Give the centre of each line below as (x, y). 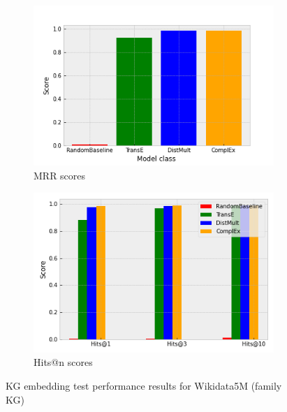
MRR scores (60, 175)
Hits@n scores (63, 362)
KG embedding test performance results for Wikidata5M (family (144, 386)
